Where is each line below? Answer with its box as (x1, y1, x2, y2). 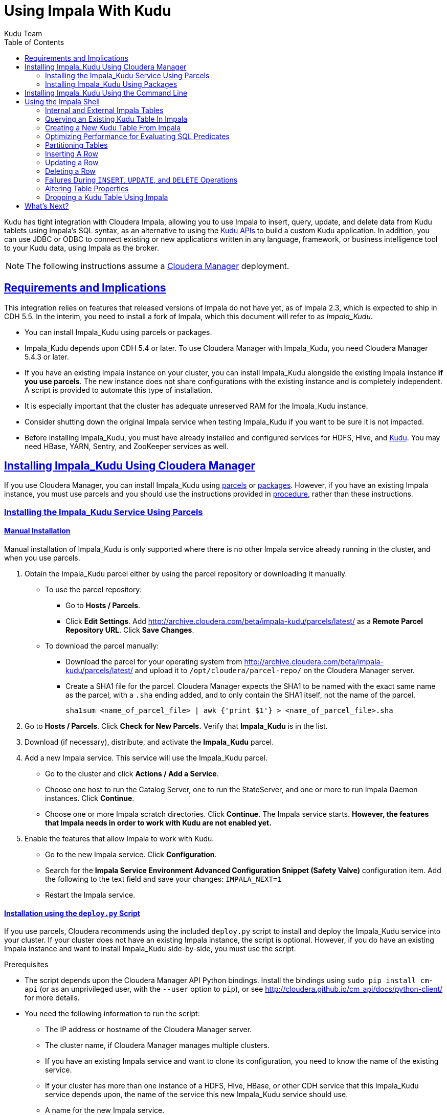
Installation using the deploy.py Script (4, 908, 140, 918)
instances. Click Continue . (45, 794, 135, 803)
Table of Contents (4, 37, 64, 47)
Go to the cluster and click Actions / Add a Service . (45, 769, 219, 778)
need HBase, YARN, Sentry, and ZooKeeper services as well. (25, 441, 229, 451)
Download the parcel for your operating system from (65, 657, 242, 666)
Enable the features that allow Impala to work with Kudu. (25, 834, 214, 843)
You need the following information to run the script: (25, 1009, 200, 1018)
